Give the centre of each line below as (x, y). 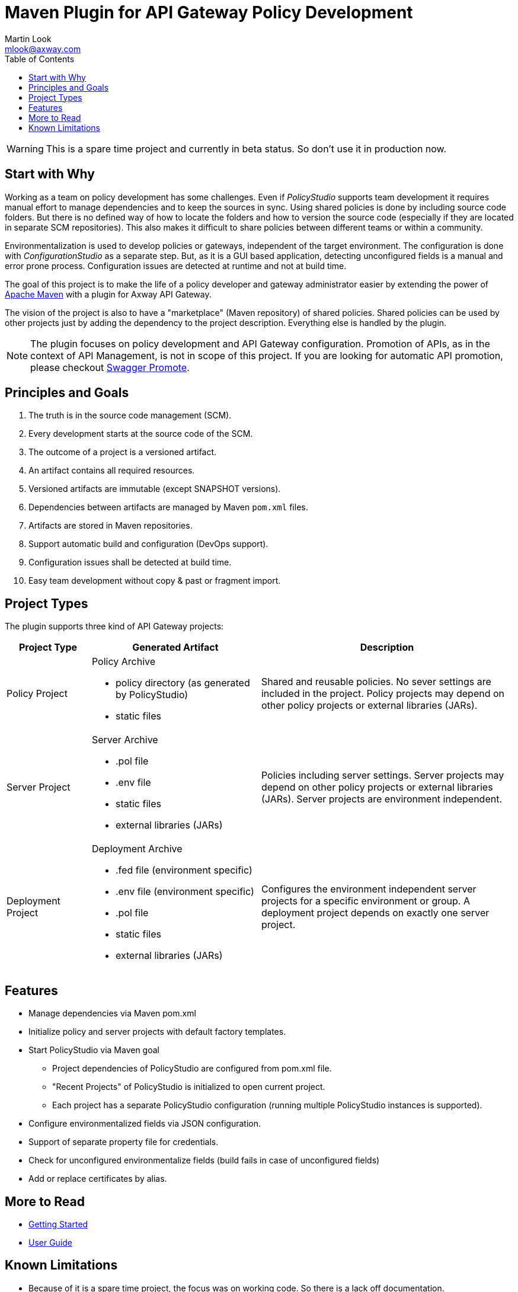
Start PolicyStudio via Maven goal (94, 1050)
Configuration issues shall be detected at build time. (130, 562)
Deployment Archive (137, 849)
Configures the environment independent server (369, 889)
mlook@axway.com (43, 49)
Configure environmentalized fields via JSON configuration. (145, 1124)
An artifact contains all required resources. (112, 471)
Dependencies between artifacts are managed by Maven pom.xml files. (168, 507)
